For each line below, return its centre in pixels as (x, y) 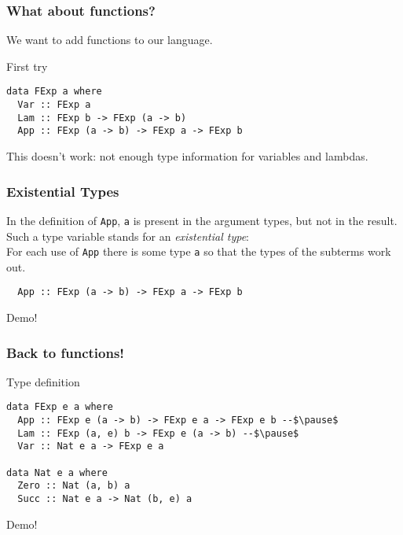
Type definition (43, 381)
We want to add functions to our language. (110, 40)
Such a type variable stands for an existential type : (128, 236)
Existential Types (63, 191)
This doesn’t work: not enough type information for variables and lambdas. (187, 156)
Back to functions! (66, 352)
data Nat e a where (57, 472)
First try (27, 66)
